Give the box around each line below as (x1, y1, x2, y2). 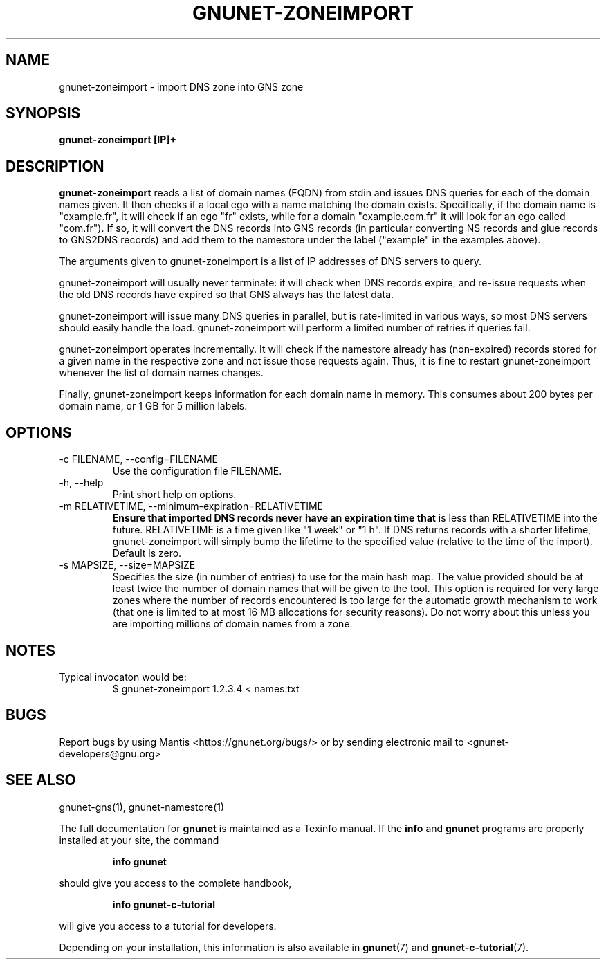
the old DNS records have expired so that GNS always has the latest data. (59, 288, 394, 301)
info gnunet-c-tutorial (112, 898, 215, 910)
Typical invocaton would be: (59, 670, 187, 683)
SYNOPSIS (6, 104, 81, 122)
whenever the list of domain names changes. (59, 367, 264, 379)
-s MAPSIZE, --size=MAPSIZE (59, 559, 196, 571)
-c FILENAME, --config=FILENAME (59, 453, 218, 466)
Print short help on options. (112, 488, 237, 501)
